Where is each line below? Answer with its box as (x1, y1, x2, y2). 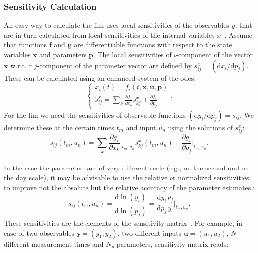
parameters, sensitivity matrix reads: (116, 238, 229, 249)
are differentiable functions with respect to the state (74, 39, 232, 50)
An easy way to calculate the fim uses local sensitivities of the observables (4, 20, 229, 30)
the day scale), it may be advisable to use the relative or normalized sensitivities (4, 172, 249, 182)
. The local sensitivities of (93, 49, 172, 59)
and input (126, 122, 156, 132)
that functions (4, 39, 47, 50)
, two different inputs (117, 227, 182, 238)
